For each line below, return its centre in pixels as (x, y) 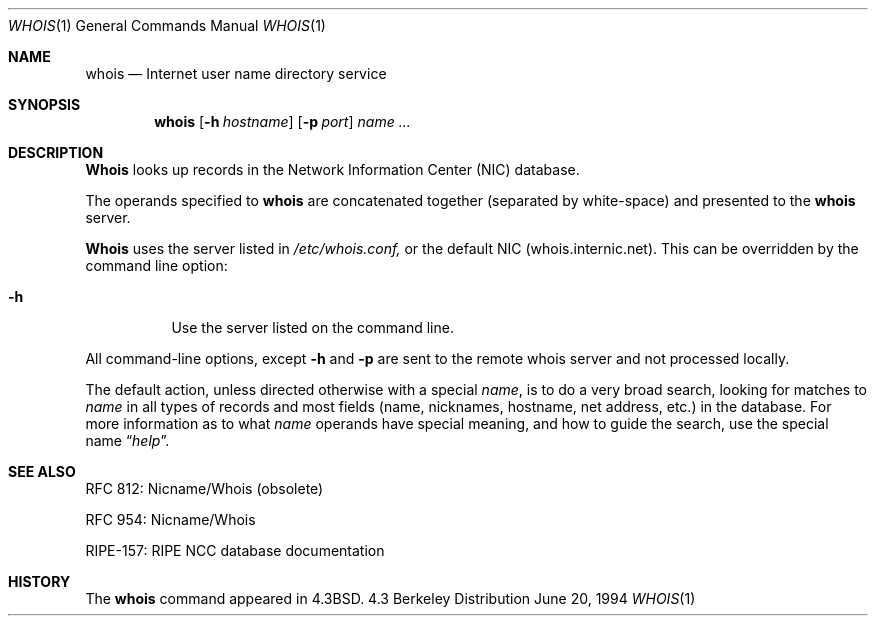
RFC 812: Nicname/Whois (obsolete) (204, 488)
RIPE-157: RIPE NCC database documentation (235, 550)
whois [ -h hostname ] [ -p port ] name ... (282, 121)
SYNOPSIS (44, 104)
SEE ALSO (42, 471)
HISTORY (39, 581)
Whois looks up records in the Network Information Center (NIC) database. (332, 169)
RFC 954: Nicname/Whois (170, 519)
